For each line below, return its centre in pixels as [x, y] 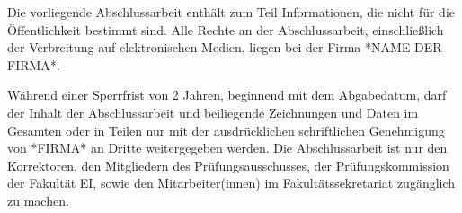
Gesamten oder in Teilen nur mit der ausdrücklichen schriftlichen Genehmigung [226, 130]
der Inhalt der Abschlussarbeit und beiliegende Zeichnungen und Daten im [213, 112]
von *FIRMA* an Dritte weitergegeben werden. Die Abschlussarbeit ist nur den [227, 148]
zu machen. [38, 200]
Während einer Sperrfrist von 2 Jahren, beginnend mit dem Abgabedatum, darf [227, 95]
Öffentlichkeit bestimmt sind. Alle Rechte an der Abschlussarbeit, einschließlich [226, 29]
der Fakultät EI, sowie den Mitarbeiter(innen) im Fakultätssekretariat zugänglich [231, 183]
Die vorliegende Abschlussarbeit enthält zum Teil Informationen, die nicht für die [231, 12]
